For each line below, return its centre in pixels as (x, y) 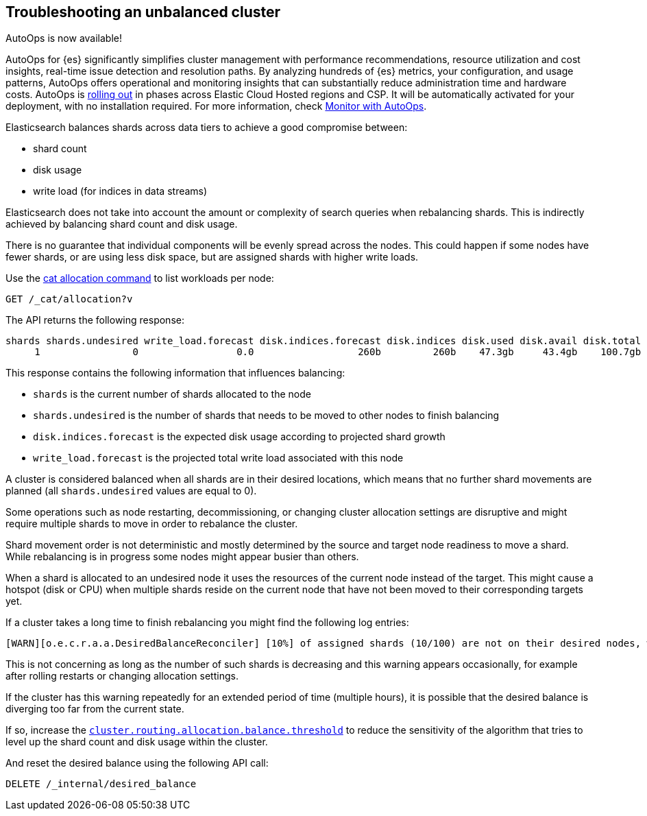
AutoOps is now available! (64, 38)
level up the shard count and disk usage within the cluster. (137, 742)
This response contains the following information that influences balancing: (175, 373)
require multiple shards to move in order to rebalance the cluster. (152, 524)
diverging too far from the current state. (95, 709)
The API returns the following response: (95, 320)
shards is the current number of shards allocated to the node (172, 394)
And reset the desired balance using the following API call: (137, 763)
